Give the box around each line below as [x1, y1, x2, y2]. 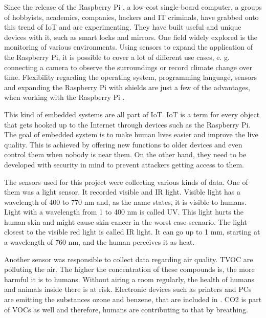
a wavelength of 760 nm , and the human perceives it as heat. [4, 237, 195, 247]
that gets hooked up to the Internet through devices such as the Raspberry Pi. [4, 119, 251, 130]
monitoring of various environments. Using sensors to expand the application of [4, 41, 253, 52]
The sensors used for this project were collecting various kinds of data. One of [4, 176, 248, 187]
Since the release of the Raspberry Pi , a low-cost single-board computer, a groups [4, 2, 262, 12]
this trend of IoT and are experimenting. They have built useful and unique [4, 22, 241, 32]
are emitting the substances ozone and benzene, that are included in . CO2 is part [4, 294, 262, 305]
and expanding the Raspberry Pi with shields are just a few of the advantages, [4, 81, 250, 92]
